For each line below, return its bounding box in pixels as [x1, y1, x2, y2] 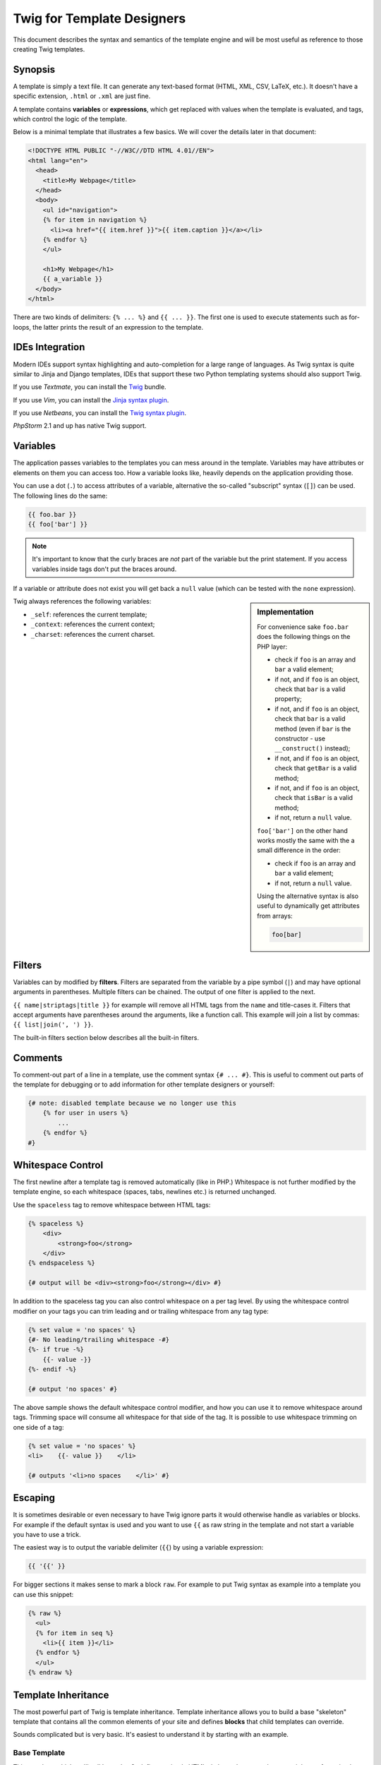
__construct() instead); [274, 744, 351, 753]
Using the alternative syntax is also [257, 892, 359, 900]
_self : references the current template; [30, 610, 147, 618]
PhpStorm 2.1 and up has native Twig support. [13, 421, 147, 430]
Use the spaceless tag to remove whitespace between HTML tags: [13, 1200, 211, 1209]
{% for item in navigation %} [42, 216, 147, 224]
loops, [13, 323, 32, 331]
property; [274, 695, 303, 703]
